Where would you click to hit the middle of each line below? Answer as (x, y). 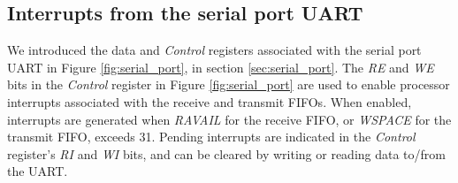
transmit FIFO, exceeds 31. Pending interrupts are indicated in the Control (211, 137)
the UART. (38, 171)
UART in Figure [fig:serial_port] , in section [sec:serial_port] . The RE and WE (221, 67)
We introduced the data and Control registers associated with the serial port (214, 50)
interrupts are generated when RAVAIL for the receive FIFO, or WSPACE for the (229, 119)
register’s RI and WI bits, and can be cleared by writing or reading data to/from (227, 153)
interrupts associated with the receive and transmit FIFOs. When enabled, (210, 101)
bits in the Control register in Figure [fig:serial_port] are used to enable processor (229, 84)
